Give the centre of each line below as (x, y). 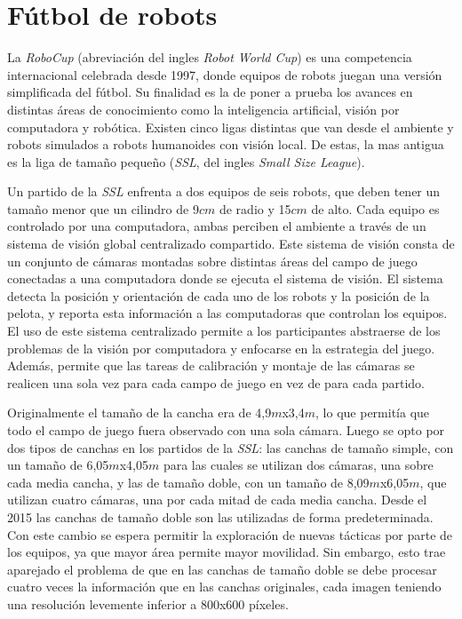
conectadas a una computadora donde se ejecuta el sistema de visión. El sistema (225, 278)
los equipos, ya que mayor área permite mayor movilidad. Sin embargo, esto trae (227, 552)
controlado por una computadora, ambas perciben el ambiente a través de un (217, 226)
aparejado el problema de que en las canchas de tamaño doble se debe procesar (222, 569)
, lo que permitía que (373, 413)
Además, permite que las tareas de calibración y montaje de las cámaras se (211, 365)
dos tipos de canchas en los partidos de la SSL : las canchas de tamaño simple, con (231, 447)
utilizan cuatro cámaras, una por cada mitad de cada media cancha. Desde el (217, 500)
